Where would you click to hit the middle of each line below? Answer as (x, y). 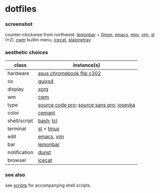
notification (20, 152)
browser (17, 160)
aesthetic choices (27, 53)
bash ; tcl (48, 121)
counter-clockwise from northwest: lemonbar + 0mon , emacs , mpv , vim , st (80, 35)
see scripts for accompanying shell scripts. (48, 185)
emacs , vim (51, 136)
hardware (18, 73)
